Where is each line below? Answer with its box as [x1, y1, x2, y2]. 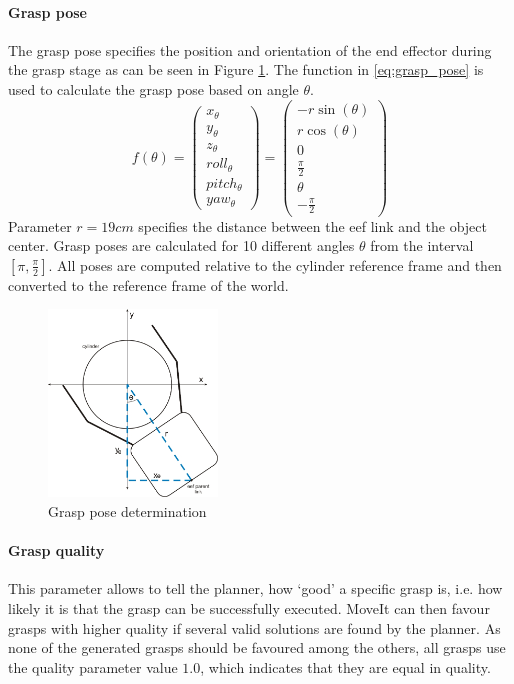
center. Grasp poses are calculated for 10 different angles [8, 235, 355, 256]
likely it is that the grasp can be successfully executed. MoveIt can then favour [8, 598, 490, 619]
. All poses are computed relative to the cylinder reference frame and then [48, 254, 502, 275]
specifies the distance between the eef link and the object [138, 215, 487, 236]
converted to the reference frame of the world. [8, 274, 289, 295]
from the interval [370, 235, 474, 256]
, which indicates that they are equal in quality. [200, 656, 491, 677]
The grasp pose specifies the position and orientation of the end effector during [8, 39, 492, 60]
